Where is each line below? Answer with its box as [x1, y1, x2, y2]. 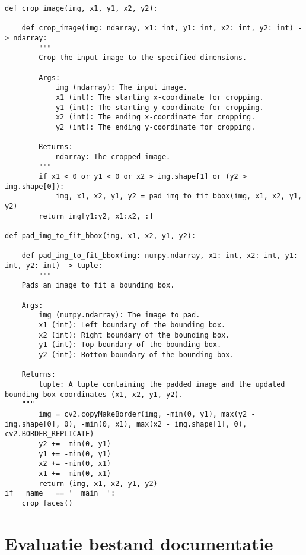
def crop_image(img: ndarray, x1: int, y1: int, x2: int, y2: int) [21, 24, 294, 33]
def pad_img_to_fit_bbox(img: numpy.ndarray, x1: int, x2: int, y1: [21, 251, 298, 260]
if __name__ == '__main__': [5, 489, 116, 498]
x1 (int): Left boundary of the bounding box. [39, 321, 226, 329]
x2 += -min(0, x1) [39, 459, 111, 468]
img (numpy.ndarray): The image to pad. [39, 311, 200, 320]
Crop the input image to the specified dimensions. [39, 53, 247, 62]
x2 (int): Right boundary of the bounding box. [39, 330, 230, 339]
